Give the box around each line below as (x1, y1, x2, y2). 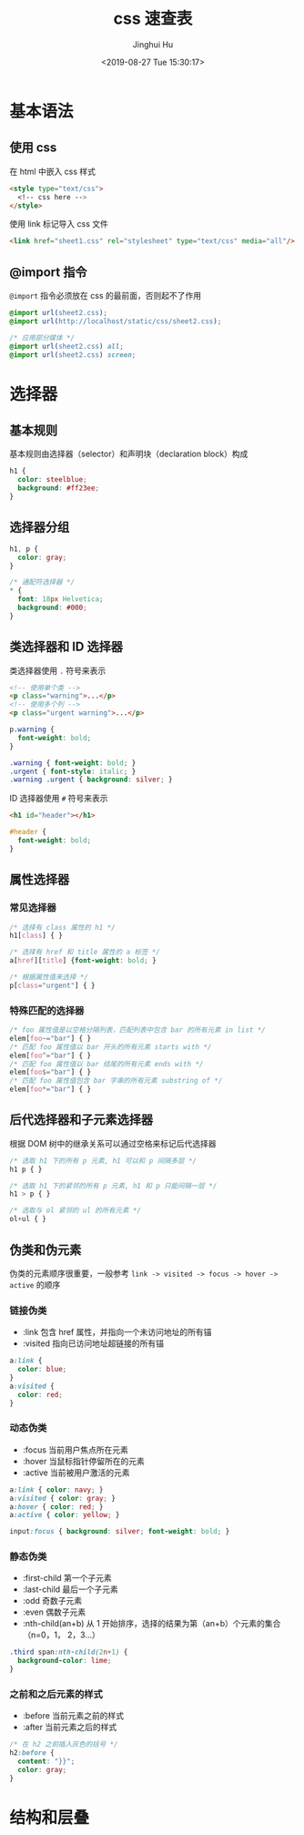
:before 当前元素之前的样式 (22, 1710, 125, 1721)
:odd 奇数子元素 (22, 1595, 83, 1606)
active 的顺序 (9, 1279, 61, 1290)
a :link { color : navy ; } (9, 1485, 104, 1494)
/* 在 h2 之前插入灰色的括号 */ (9, 1740, 118, 1749)
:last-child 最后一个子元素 (22, 1584, 118, 1595)
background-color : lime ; (17, 1657, 112, 1666)
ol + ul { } (9, 1215, 47, 1224)
